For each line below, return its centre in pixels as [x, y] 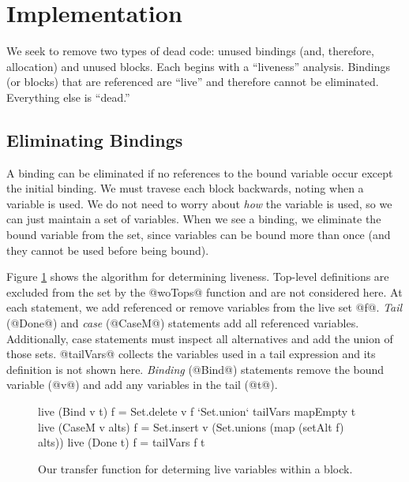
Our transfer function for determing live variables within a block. [195, 468]
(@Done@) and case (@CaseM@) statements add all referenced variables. [183, 323]
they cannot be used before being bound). [108, 250]
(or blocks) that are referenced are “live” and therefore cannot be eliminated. [193, 82]
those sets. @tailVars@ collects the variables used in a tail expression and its [191, 354]
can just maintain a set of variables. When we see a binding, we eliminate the [194, 219]
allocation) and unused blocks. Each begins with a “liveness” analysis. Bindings [198, 66]
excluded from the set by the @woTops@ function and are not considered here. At [204, 291]
